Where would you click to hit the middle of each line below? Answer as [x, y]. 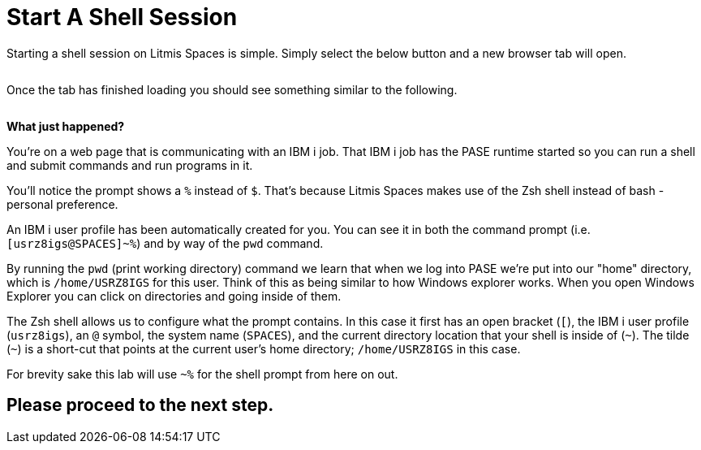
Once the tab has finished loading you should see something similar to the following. [232, 89]
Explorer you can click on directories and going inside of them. [174, 296]
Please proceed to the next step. [140, 405]
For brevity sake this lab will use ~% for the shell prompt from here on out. [202, 374]
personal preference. [62, 204]
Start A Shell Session [122, 17]
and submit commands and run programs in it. [130, 165]
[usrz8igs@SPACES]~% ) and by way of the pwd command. [165, 243]
